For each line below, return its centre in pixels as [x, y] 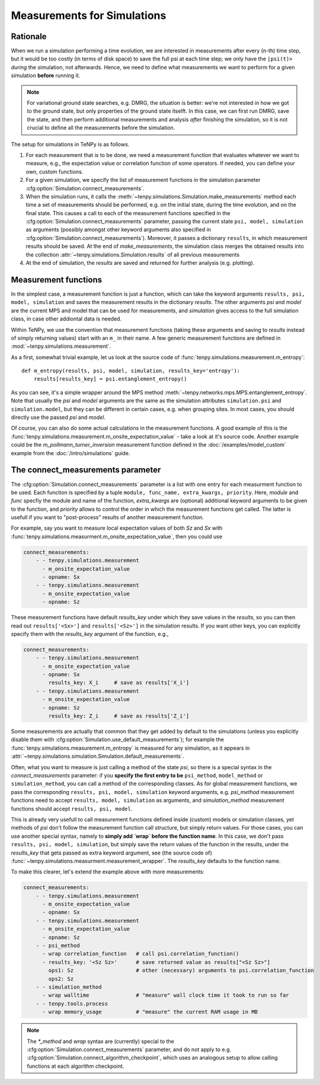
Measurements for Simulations [89, 15]
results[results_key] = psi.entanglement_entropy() [110, 379]
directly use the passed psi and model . [58, 417]
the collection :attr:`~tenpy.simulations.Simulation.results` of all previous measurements [133, 254]
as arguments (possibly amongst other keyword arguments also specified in [119, 230]
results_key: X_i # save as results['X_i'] [119, 683]
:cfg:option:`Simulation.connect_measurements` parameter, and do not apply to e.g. [129, 1049]
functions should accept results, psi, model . [72, 808]
